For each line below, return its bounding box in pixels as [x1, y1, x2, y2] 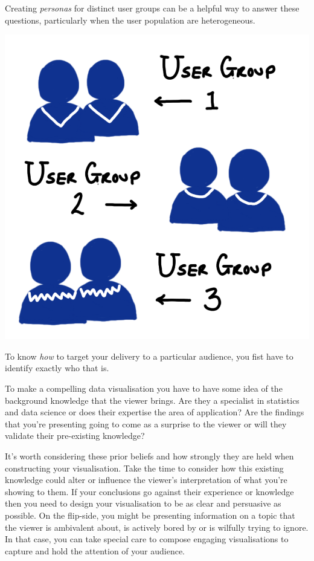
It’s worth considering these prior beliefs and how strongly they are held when [5, 449, 294, 462]
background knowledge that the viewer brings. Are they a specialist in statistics [5, 394, 300, 406]
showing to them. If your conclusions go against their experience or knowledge [5, 485, 294, 498]
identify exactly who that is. [5, 362, 109, 374]
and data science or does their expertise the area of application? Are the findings [5, 406, 304, 418]
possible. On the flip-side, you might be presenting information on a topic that [5, 508, 295, 521]
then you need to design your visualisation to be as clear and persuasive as [5, 497, 281, 510]
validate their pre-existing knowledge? [5, 429, 145, 442]
